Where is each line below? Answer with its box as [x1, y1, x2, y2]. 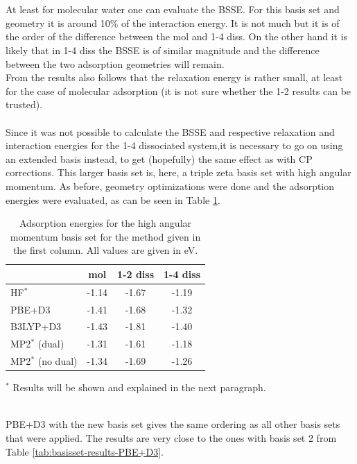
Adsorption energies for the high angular [19, 216, 192, 230]
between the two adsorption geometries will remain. [6, 56, 225, 71]
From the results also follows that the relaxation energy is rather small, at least [6, 70, 343, 85]
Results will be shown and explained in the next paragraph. [12, 380, 266, 395]
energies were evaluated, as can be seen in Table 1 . [6, 192, 220, 207]
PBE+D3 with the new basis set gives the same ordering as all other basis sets [6, 417, 340, 431]
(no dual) [37, 354, 78, 368]
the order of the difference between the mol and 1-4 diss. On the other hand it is [6, 29, 348, 44]
